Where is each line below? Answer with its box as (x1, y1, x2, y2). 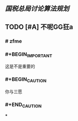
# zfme (5, 38, 22, 44)
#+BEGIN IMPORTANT (5, 51, 53, 59)
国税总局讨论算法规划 (5, 4, 69, 13)
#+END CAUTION (5, 101, 42, 109)
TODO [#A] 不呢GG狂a (5, 22, 73, 31)
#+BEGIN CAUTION (5, 76, 47, 84)
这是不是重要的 (5, 63, 35, 69)
